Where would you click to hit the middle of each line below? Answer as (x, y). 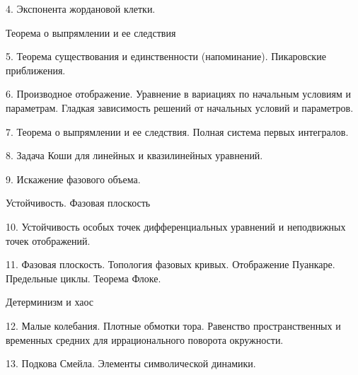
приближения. (36, 70)
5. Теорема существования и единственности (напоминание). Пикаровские (166, 56)
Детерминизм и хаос (50, 302)
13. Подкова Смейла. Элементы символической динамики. (131, 363)
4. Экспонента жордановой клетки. (81, 8)
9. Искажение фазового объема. (73, 179)
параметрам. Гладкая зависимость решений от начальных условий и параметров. (180, 107)
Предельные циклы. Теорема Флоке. (83, 278)
